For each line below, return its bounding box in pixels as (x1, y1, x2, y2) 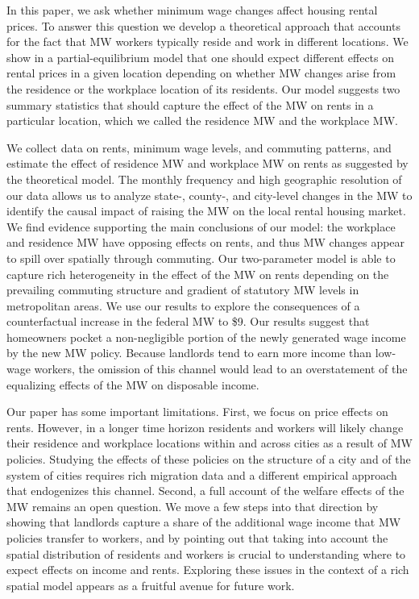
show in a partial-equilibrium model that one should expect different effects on (6, 48, 395, 65)
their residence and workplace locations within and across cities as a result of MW (6, 435, 413, 451)
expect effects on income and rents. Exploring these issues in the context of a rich (6, 561, 409, 578)
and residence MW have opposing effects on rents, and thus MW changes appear (6, 234, 405, 251)
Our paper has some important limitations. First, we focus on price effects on (6, 403, 388, 420)
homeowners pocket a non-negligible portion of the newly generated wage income (6, 328, 406, 345)
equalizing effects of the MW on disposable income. (6, 376, 259, 393)
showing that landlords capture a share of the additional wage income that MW (6, 514, 401, 530)
